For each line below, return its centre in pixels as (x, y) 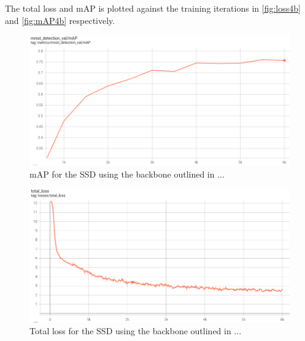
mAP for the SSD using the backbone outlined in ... (127, 174)
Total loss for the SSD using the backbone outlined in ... (136, 331)
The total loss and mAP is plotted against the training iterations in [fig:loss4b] (153, 8)
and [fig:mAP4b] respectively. (60, 20)
